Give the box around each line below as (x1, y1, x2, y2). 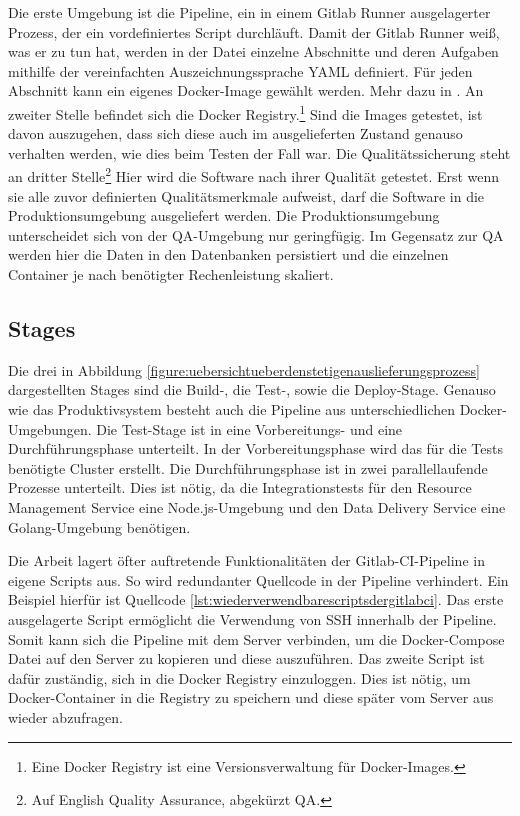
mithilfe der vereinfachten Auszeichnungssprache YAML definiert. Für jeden (8, 60, 473, 81)
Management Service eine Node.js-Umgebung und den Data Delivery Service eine (8, 496, 506, 517)
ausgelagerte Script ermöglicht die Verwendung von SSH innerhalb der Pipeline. (8, 608, 497, 629)
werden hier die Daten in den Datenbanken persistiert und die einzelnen (8, 244, 449, 265)
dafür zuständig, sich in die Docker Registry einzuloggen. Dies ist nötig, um (8, 667, 471, 688)
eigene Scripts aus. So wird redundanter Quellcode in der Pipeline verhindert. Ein (8, 569, 509, 590)
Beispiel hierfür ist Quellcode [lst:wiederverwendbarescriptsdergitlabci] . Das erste (8, 589, 504, 610)
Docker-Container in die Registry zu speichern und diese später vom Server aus (8, 687, 494, 708)
